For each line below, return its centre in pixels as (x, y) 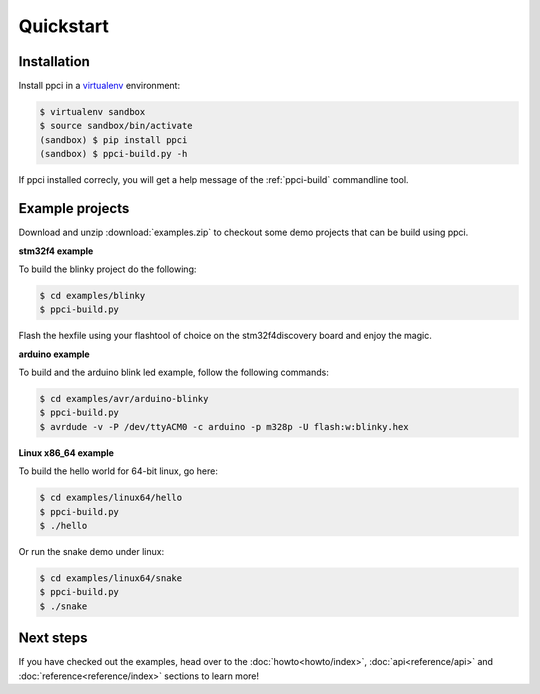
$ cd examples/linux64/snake (111, 578)
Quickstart (64, 26)
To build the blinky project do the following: (107, 269)
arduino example (54, 354)
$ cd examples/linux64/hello (111, 498)
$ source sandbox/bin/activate (116, 126)
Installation (54, 61)
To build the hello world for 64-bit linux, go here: (118, 471)
